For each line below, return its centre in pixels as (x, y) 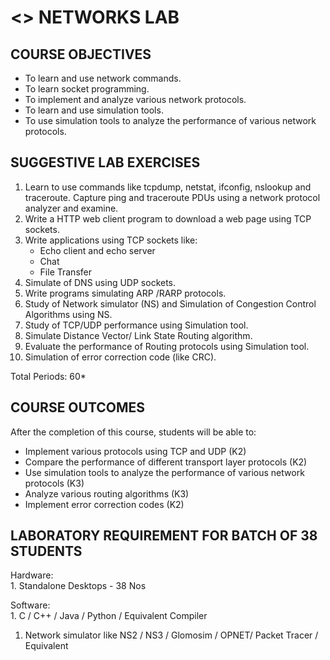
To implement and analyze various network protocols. (135, 99)
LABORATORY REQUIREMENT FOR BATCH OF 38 (164, 536)
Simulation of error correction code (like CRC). (120, 357)
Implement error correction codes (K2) (104, 504)
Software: (30, 605)
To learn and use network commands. (103, 78)
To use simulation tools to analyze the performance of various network (170, 120)
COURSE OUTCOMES (78, 407)
